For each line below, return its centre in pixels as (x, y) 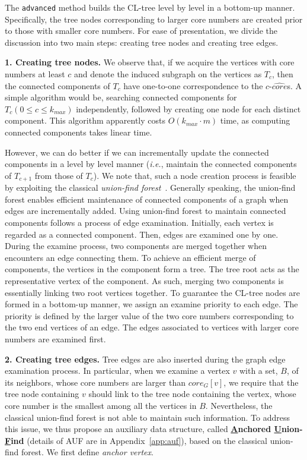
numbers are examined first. (55, 338)
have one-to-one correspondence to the (193, 85)
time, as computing (255, 120)
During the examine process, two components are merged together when (136, 246)
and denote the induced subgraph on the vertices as (168, 74)
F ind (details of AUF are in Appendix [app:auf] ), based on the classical (136, 440)
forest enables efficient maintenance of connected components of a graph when (147, 199)
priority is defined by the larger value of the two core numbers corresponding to (149, 315)
